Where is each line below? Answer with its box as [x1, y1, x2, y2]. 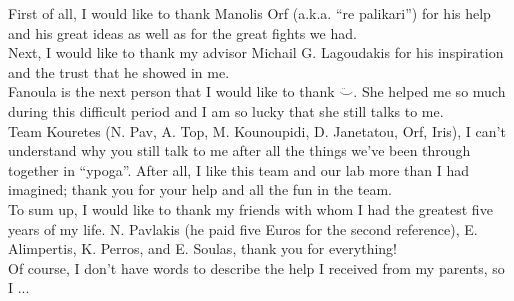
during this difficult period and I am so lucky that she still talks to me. [8, 100, 444, 121]
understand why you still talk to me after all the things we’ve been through [8, 140, 471, 161]
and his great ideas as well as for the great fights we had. [8, 22, 357, 43]
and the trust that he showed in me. [8, 61, 230, 82]
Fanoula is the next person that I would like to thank [8, 81, 335, 102]
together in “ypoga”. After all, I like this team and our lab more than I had [8, 159, 470, 180]
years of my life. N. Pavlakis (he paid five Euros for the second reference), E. [8, 218, 478, 239]
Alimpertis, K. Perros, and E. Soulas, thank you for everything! [8, 238, 397, 259]
